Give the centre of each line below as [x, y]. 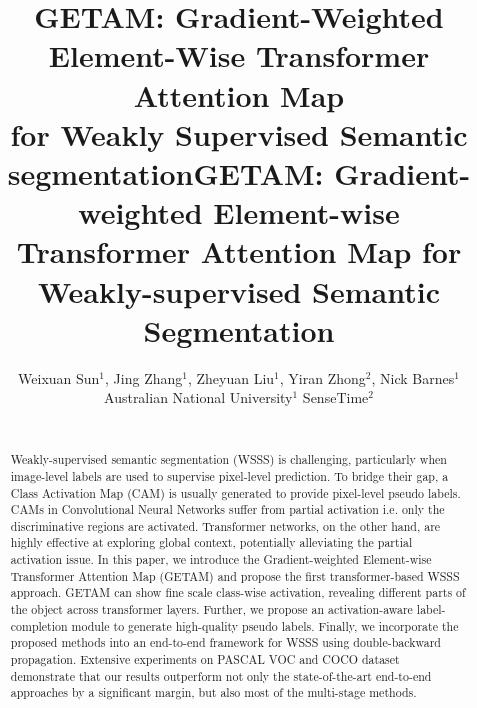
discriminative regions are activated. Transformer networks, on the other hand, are [225, 525]
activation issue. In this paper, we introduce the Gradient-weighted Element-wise [221, 559]
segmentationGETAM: [165, 172]
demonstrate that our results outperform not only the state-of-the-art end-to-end [221, 675]
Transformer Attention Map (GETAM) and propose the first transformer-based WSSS [235, 575]
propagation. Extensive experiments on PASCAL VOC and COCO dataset [205, 659]
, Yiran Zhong [322, 377]
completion [39, 625]
